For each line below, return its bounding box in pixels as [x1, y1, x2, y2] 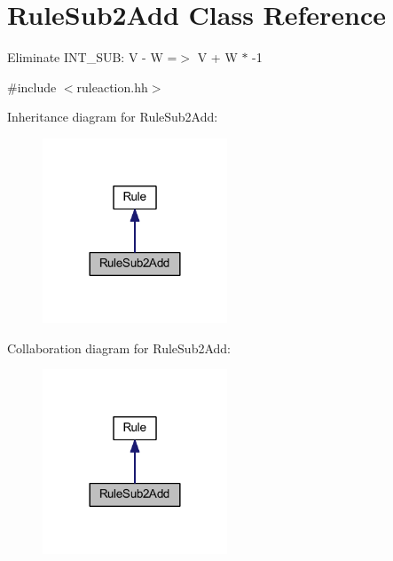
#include [7, 77, 57, 96]
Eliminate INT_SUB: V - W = [7, 48, 177, 67]
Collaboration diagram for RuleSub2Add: [7, 338, 231, 357]
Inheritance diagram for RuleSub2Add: [7, 107, 218, 126]
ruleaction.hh [76, 77, 148, 96]
